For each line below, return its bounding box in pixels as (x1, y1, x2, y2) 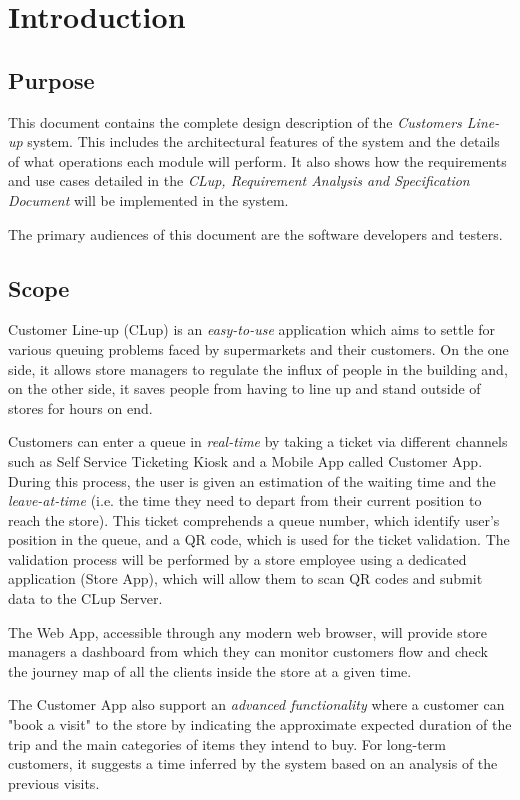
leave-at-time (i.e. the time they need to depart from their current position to (8, 490, 482, 511)
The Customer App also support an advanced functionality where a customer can (8, 694, 505, 715)
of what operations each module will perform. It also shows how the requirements (8, 150, 507, 171)
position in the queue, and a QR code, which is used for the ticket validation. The (8, 529, 510, 550)
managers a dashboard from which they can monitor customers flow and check (8, 641, 488, 662)
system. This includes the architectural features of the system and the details (27, 131, 500, 152)
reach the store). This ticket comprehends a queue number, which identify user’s (8, 509, 500, 530)
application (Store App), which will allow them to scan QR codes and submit (8, 568, 483, 589)
